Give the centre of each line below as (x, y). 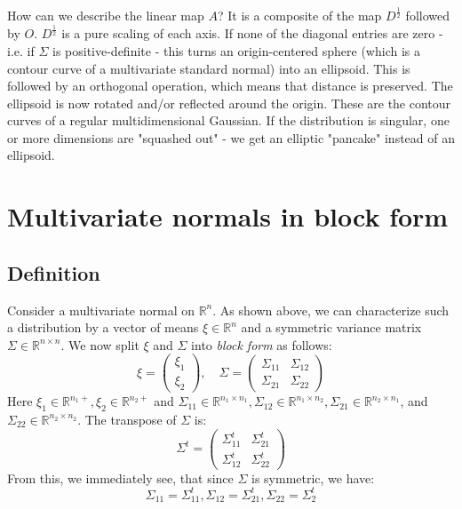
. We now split (100, 344)
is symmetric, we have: (313, 477)
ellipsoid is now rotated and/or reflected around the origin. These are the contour (229, 103)
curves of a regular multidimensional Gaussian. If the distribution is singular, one (228, 120)
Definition (54, 272)
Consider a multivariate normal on (101, 310)
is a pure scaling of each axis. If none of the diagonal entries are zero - (252, 33)
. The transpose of (127, 419)
